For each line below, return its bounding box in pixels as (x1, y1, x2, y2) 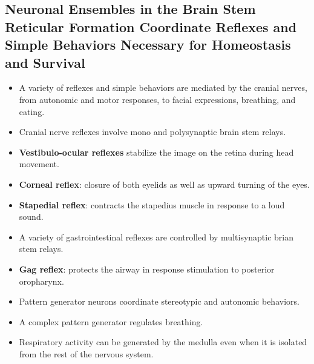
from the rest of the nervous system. (19, 347, 154, 360)
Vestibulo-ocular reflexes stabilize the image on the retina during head (19, 145, 294, 158)
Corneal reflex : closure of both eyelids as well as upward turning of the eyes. (19, 177, 310, 190)
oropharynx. (19, 274, 64, 287)
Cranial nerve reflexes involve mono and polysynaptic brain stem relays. (19, 125, 286, 138)
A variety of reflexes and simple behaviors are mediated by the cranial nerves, (19, 81, 307, 94)
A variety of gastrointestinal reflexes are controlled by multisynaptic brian (19, 230, 294, 243)
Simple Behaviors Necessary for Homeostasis (5, 35, 291, 54)
